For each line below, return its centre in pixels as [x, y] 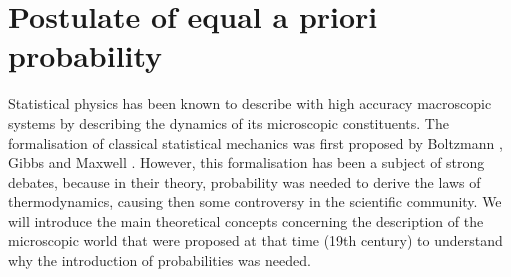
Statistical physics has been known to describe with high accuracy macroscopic [250, 103]
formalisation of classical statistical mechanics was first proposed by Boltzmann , [255, 142]
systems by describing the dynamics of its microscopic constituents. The [228, 122]
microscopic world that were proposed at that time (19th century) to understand [255, 240]
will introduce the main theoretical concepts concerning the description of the [246, 220]
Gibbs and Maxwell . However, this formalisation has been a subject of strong [246, 162]
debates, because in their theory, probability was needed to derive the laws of [244, 181]
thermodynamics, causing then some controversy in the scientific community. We [255, 201]
